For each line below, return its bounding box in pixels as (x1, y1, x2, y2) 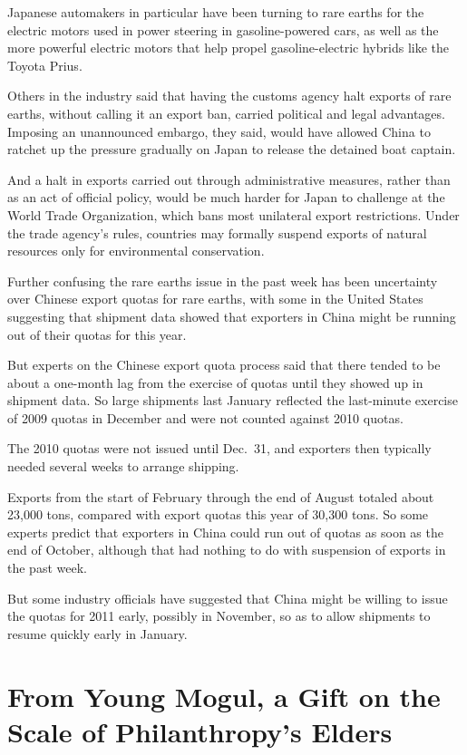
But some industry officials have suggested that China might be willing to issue (7, 588, 448, 607)
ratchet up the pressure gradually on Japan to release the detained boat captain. (7, 140, 456, 159)
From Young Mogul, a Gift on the (7, 677, 441, 714)
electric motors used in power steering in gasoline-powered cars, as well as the (7, 20, 439, 39)
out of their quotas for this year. (7, 324, 187, 344)
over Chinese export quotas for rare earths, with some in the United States (7, 289, 423, 308)
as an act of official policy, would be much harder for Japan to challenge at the (7, 188, 445, 207)
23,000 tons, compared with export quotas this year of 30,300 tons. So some (7, 505, 429, 524)
